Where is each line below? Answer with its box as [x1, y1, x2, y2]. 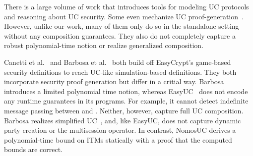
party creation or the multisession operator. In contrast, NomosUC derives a [4, 125, 236, 135]
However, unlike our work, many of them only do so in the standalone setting [4, 21, 239, 31]
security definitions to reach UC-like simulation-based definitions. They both [4, 66, 237, 77]
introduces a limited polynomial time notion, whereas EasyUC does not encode [4, 86, 248, 96]
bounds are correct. [4, 144, 63, 155]
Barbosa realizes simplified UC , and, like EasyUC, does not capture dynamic [4, 115, 241, 125]
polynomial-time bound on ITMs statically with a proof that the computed [4, 134, 232, 145]
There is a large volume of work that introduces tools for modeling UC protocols [4, 1, 249, 11]
